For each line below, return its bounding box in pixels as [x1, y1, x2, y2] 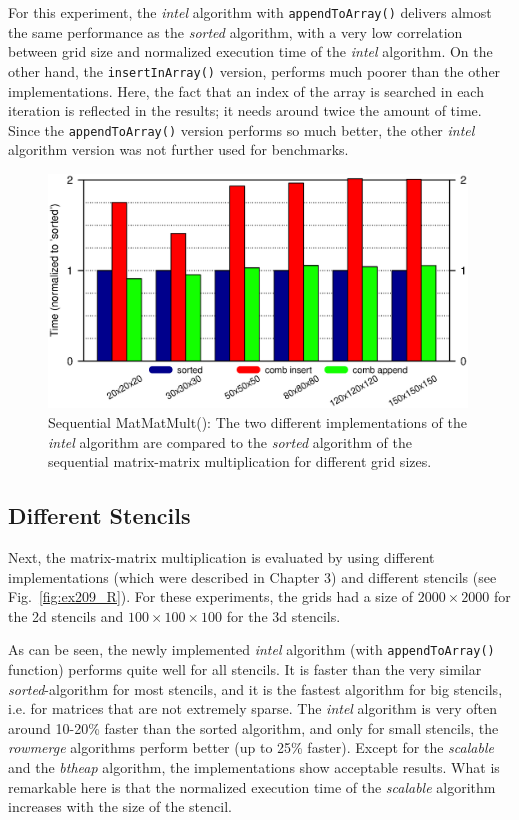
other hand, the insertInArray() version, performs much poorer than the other [8, 60, 501, 81]
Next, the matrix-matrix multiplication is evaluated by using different [8, 546, 435, 567]
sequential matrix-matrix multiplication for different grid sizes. [48, 451, 432, 472]
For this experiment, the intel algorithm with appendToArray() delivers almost [8, 2, 492, 22]
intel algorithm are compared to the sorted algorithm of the [48, 431, 412, 452]
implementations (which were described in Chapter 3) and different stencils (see [8, 566, 497, 587]
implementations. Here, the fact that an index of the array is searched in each [8, 80, 484, 101]
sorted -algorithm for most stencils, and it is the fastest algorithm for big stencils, [8, 678, 503, 699]
